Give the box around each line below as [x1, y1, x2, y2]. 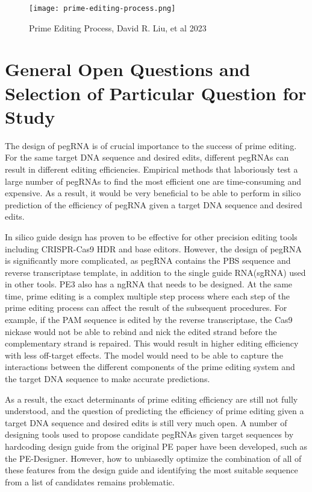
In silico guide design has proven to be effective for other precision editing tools [5, 230, 298, 243]
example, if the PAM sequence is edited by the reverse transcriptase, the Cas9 [5, 313, 293, 326]
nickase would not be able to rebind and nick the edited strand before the [5, 325, 277, 337]
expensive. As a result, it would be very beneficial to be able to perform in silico [5, 187, 301, 199]
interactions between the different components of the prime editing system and [5, 360, 295, 373]
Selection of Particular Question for [5, 80, 307, 105]
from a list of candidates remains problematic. [5, 475, 175, 488]
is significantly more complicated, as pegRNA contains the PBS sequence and [5, 254, 291, 267]
